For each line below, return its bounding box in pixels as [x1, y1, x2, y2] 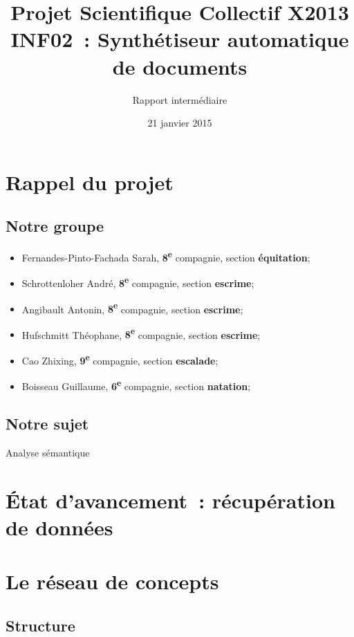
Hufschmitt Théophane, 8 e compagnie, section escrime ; [21, 325, 261, 342]
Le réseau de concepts [6, 567, 219, 596]
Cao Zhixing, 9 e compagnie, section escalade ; [21, 351, 218, 367]
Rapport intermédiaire [132, 92, 227, 107]
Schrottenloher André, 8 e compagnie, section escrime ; [21, 274, 254, 290]
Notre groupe [6, 215, 104, 237]
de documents [112, 52, 248, 80]
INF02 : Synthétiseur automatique [10, 25, 349, 53]
